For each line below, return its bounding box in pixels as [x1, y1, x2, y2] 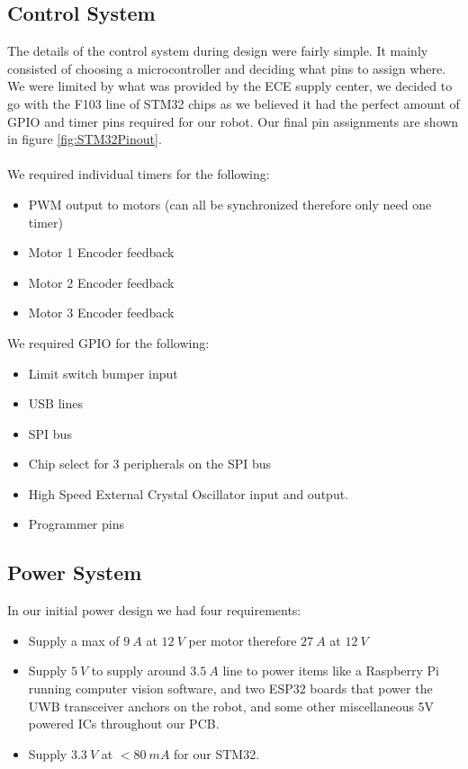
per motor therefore [188, 630, 297, 649]
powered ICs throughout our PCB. [28, 714, 220, 733]
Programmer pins [28, 514, 124, 533]
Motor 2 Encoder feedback [28, 273, 175, 291]
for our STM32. [174, 744, 260, 763]
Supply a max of [28, 630, 120, 649]
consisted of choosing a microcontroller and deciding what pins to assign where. [7, 58, 446, 77]
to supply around [91, 661, 186, 680]
